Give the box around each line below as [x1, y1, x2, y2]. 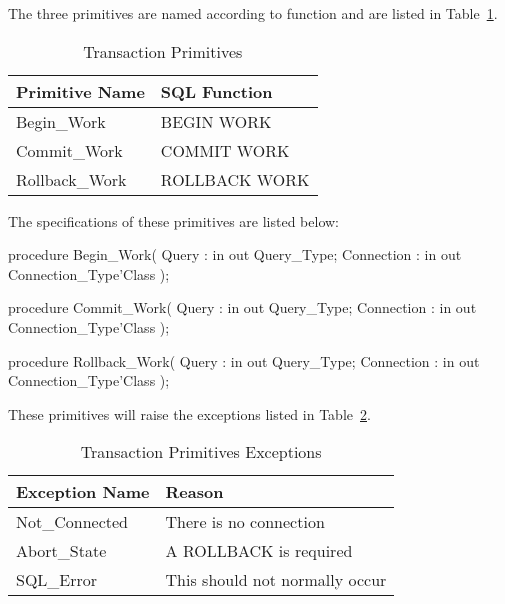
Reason [165, 480, 224, 504]
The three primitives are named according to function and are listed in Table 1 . [8, 3, 498, 23]
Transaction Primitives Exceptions [80, 440, 322, 464]
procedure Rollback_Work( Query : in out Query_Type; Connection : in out [8, 350, 480, 371]
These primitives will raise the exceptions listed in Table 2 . [8, 403, 371, 424]
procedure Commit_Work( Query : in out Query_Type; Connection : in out [8, 297, 477, 318]
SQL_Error [16, 568, 98, 592]
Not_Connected [16, 510, 129, 534]
